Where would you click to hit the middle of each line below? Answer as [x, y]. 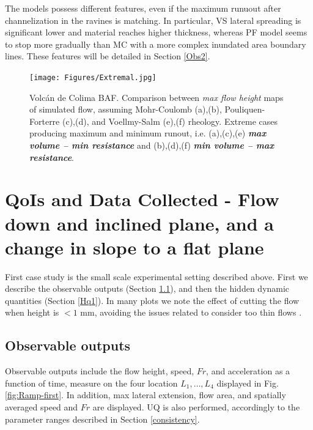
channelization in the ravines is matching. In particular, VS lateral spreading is [153, 20]
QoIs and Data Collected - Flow [142, 199]
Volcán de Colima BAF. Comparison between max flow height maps [156, 97]
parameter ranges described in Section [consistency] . [102, 419]
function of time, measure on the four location [91, 383]
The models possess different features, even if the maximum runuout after [143, 8]
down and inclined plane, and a [139, 223]
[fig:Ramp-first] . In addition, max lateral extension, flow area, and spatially [145, 395]
